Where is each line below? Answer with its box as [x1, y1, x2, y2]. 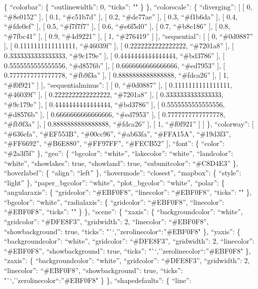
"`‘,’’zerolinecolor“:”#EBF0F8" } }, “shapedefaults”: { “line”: [4, 275, 191, 285]
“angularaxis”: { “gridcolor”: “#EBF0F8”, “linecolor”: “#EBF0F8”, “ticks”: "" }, [4, 187, 252, 197]
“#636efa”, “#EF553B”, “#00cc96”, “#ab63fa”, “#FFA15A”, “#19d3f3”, [4, 128, 231, 139]
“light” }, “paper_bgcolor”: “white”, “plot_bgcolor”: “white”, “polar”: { [4, 177, 225, 187]
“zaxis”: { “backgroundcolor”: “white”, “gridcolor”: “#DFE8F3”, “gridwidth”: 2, [4, 255, 250, 266]
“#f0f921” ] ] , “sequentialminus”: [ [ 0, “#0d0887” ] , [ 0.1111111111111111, [4, 79, 232, 90]
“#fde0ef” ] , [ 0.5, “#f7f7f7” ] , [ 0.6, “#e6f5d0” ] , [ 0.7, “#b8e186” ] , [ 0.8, [4, 21, 230, 31]
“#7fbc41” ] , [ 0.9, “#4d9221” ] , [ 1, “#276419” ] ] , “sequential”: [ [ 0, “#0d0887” [4, 30, 254, 41]
